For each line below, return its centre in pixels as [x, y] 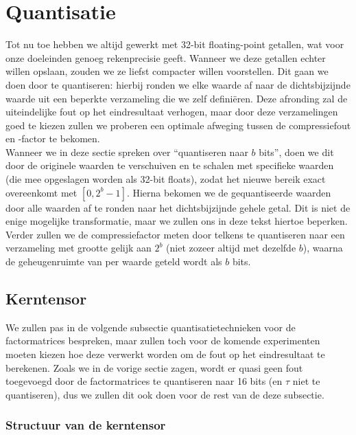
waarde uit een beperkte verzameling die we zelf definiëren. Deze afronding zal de [177, 98]
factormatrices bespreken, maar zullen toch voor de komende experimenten [163, 341]
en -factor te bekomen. [53, 138]
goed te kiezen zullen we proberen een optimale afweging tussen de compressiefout [178, 125]
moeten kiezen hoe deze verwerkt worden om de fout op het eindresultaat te [165, 354]
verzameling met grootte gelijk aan [79, 248]
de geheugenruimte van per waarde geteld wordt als [114, 261]
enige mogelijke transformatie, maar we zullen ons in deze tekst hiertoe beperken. [177, 221]
